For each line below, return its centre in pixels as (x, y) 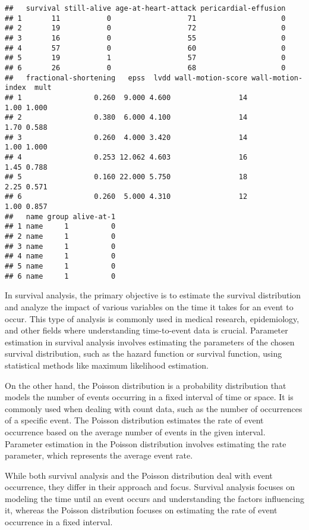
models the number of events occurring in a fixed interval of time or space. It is (149, 397)
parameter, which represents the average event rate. (99, 455)
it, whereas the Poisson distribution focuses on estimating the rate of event (141, 510)
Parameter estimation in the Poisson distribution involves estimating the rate (146, 443)
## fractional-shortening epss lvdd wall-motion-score (126, 78)
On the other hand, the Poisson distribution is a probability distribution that (146, 385)
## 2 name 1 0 (60, 237)
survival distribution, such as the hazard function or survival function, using (144, 353)
